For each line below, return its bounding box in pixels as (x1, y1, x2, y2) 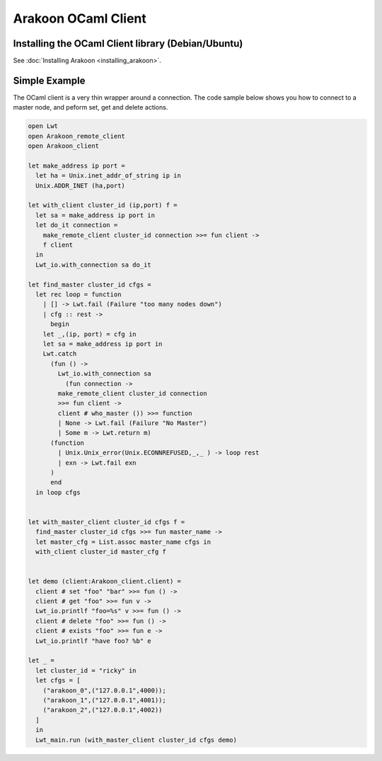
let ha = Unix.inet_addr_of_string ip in (35, 172, 182, 180)
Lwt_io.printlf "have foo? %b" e (35, 637, 151, 645)
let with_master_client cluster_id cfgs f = (28, 518, 185, 526)
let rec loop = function (35, 290, 122, 298)
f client (42, 241, 74, 249)
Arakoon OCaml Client (13, 11, 146, 26)
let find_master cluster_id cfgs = (28, 280, 151, 289)
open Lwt (28, 122, 59, 130)
